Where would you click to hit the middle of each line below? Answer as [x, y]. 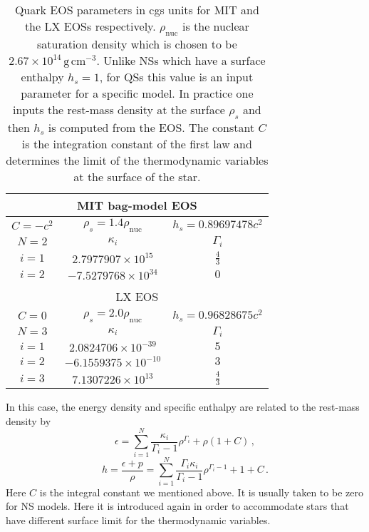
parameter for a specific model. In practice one [137, 93]
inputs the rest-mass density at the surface [119, 110]
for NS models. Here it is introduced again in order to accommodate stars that [177, 506]
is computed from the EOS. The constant [151, 128]
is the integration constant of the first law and [137, 144]
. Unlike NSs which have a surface [181, 61]
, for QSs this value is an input [176, 77]
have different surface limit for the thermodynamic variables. [138, 520]
